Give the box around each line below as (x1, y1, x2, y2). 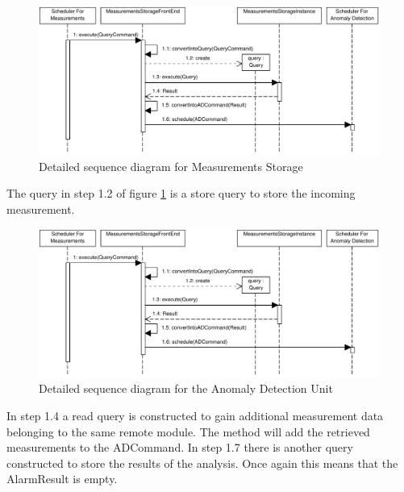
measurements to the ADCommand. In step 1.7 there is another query (6, 439, 353, 456)
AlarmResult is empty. (6, 470, 118, 487)
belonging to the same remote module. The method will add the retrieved (6, 423, 370, 440)
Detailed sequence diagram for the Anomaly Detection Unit (39, 380, 333, 397)
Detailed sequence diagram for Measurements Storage (39, 157, 303, 174)
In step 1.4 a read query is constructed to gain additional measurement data (6, 407, 384, 424)
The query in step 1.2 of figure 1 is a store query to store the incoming (6, 185, 356, 202)
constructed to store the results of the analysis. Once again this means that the (6, 454, 398, 471)
